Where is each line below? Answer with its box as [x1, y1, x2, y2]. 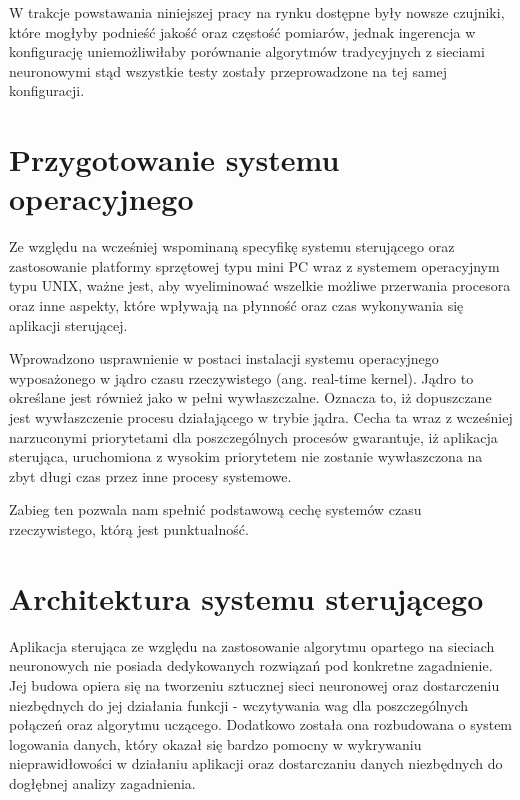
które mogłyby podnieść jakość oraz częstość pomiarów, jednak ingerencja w [9, 21, 476, 42]
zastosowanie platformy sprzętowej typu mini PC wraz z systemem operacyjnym [9, 255, 500, 276]
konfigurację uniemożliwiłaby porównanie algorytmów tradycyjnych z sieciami [9, 41, 485, 62]
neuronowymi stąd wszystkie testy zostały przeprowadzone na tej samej [9, 60, 448, 81]
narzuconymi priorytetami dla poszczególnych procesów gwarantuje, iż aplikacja [9, 426, 498, 447]
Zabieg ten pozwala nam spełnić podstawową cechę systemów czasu [9, 499, 422, 520]
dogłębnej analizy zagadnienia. [9, 772, 196, 793]
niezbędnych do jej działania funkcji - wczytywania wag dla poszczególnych [9, 694, 468, 715]
